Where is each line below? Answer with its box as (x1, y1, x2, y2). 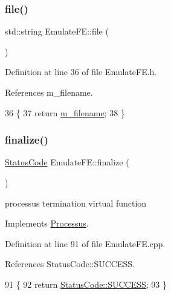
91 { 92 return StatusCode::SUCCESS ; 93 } (5, 277, 167, 290)
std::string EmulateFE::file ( (5, 25, 109, 38)
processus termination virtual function (5, 196, 147, 209)
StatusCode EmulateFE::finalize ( (5, 156, 129, 168)
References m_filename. (5, 86, 93, 98)
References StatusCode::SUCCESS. (5, 257, 135, 270)
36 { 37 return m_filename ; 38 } (5, 106, 125, 119)
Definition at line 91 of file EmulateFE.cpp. (5, 237, 166, 250)
